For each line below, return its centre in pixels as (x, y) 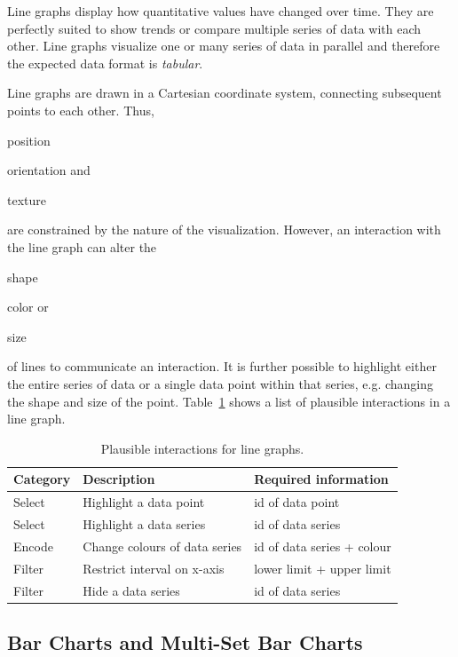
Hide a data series (131, 590)
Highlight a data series (144, 523)
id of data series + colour (323, 546)
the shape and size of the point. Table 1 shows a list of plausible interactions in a (229, 401)
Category (42, 479)
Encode (33, 546)
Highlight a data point (144, 502)
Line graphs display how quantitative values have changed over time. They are (221, 11)
